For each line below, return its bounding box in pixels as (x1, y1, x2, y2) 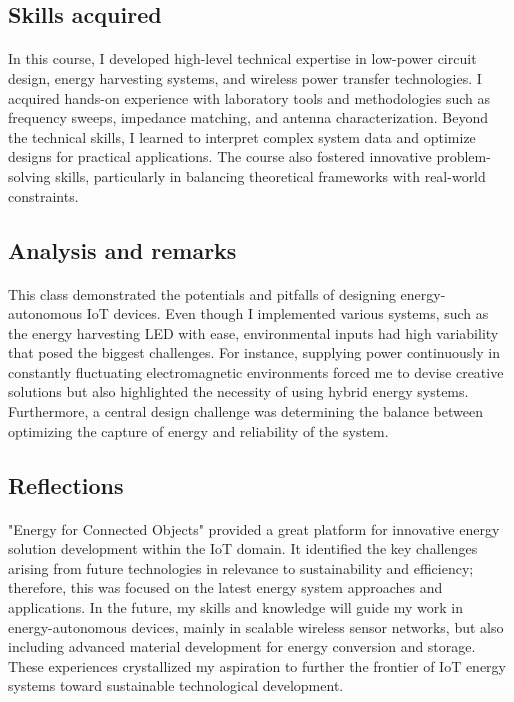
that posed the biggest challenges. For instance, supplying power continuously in (8, 342, 500, 363)
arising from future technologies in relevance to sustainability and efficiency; (8, 557, 474, 578)
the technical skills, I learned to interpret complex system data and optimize (8, 126, 476, 147)
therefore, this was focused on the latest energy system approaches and (8, 577, 443, 598)
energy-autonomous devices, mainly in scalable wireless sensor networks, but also (8, 616, 504, 637)
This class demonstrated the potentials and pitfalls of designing (8, 283, 396, 304)
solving (8, 165, 51, 186)
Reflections (8, 469, 124, 500)
